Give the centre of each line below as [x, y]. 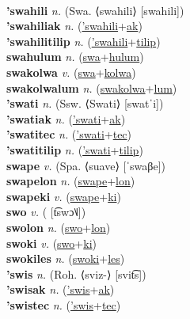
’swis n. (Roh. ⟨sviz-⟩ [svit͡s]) [76, 273]
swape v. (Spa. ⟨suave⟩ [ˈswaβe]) [86, 165]
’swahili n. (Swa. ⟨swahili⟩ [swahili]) [95, 10]
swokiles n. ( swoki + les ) [66, 258]
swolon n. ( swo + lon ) [59, 227]
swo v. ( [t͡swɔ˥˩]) [46, 212]
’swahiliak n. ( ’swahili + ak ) [74, 26]
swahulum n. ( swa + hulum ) [75, 57]
